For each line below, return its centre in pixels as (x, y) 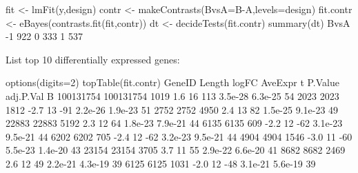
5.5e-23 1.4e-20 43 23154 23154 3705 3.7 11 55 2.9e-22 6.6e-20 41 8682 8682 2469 (176, 150)
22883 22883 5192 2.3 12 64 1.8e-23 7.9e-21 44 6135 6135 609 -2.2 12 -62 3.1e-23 (174, 123)
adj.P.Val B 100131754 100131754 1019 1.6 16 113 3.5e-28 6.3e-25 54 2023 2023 (172, 95)
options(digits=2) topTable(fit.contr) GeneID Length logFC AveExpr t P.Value (172, 82)
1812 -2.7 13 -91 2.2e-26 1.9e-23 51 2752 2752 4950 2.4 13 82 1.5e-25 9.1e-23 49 (172, 109)
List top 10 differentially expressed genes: (93, 59)
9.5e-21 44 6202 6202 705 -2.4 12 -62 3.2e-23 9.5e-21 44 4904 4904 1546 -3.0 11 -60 (179, 136)
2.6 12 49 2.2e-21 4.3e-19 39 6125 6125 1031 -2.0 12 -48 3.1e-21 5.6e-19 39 (161, 163)
